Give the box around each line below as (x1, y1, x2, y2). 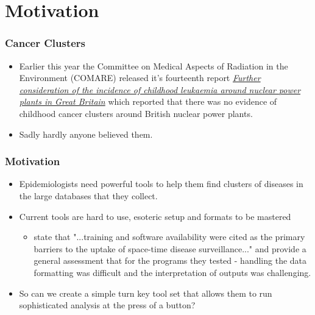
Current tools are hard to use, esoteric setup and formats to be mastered (19, 210, 291, 222)
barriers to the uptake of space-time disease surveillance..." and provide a (34, 242, 306, 255)
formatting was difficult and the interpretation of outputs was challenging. (34, 266, 311, 278)
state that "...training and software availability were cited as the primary (34, 230, 305, 243)
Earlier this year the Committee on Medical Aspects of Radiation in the (19, 59, 288, 72)
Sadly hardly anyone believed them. (19, 127, 153, 140)
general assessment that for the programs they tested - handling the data (34, 254, 307, 267)
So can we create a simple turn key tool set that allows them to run (19, 286, 272, 299)
